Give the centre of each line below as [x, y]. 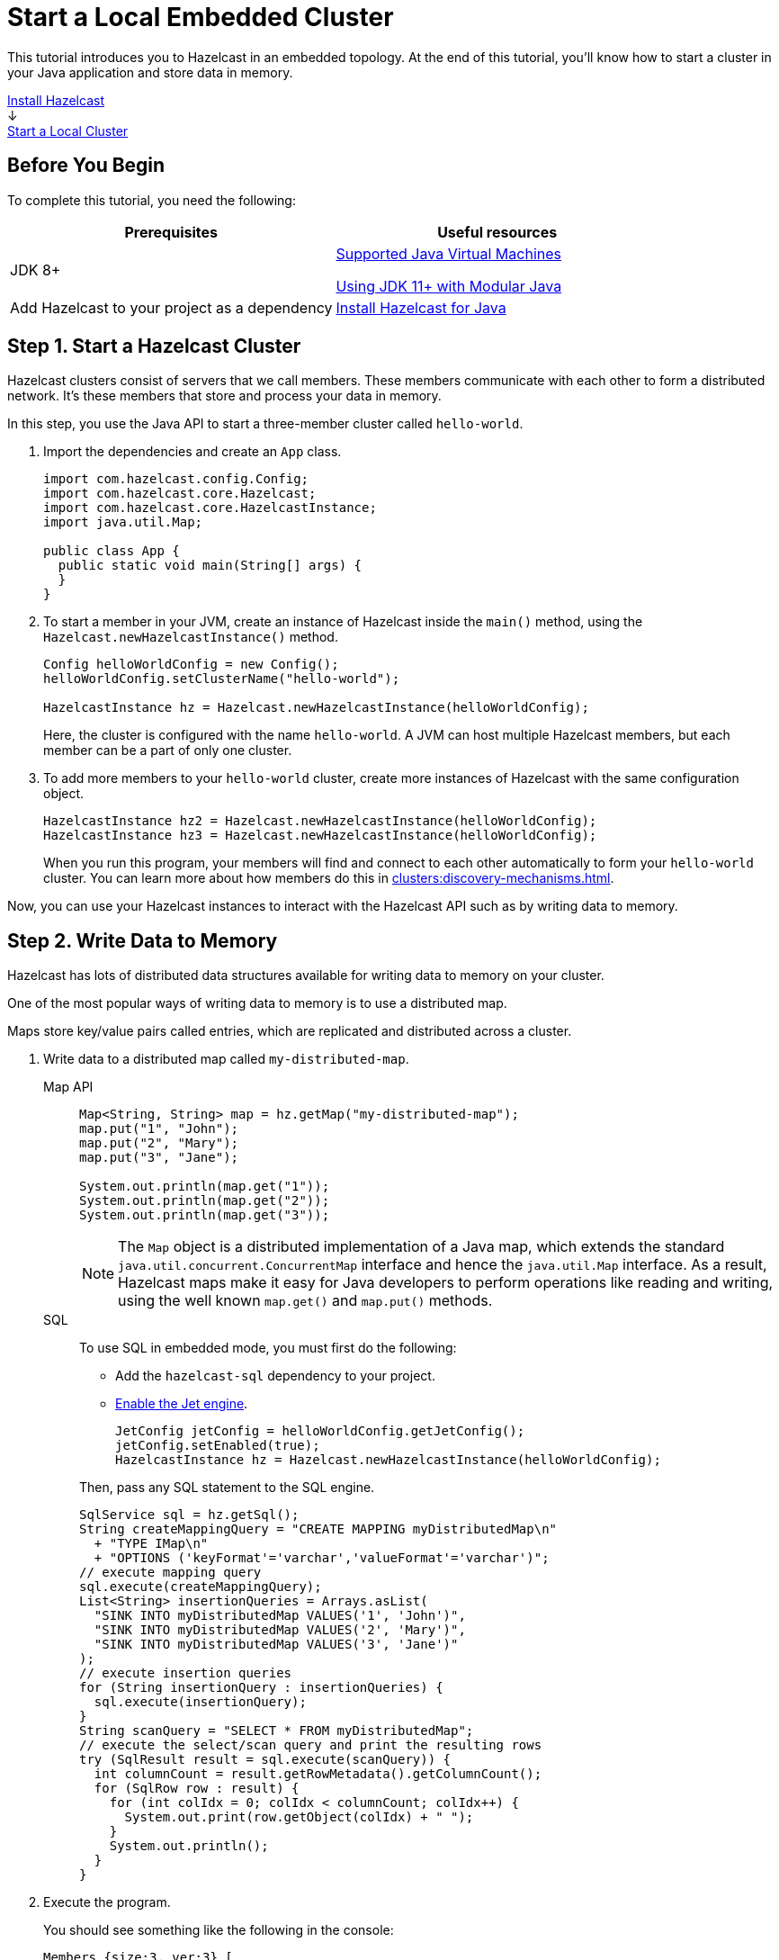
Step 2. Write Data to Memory [143, 940]
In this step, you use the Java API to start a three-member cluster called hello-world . [265, 424]
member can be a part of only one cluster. [168, 751]
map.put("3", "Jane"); [159, 1158]
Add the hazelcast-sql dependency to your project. [275, 1376]
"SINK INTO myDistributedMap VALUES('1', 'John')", [280, 1616]
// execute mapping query [170, 1573]
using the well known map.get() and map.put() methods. [305, 1301]
